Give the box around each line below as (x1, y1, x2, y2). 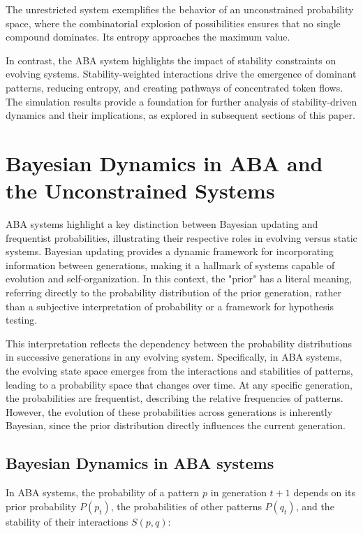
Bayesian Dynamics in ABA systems (6, 452, 274, 474)
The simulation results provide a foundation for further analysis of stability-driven (6, 94, 357, 108)
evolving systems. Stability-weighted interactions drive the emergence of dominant (6, 66, 357, 81)
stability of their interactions (6, 514, 128, 528)
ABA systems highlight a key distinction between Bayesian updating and (6, 217, 318, 231)
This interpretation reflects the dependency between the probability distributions (6, 335, 352, 350)
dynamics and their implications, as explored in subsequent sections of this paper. (6, 108, 355, 122)
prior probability (6, 498, 77, 513)
